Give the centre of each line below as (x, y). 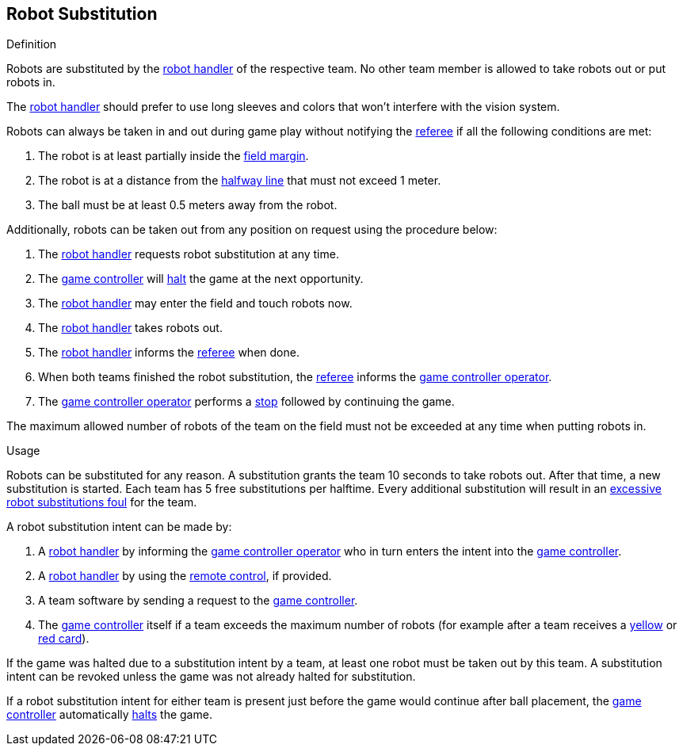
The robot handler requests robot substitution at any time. (189, 254)
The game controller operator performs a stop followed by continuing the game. (246, 402)
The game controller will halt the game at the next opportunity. (201, 279)
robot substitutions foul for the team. (102, 502)
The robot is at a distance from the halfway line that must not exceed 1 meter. (240, 181)
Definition (32, 44)
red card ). (64, 639)
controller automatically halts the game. (109, 715)
